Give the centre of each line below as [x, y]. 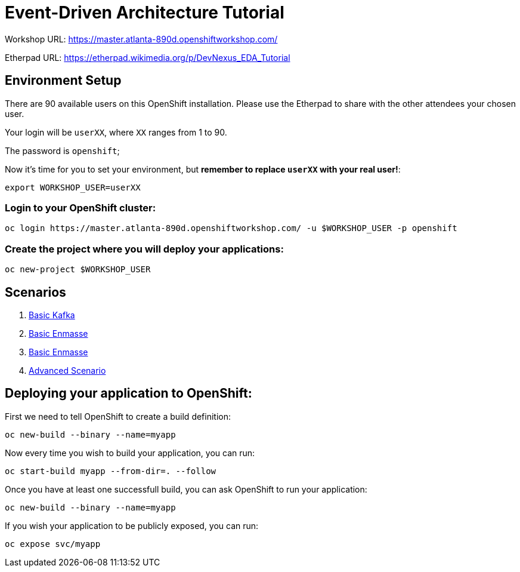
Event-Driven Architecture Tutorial [145, 13]
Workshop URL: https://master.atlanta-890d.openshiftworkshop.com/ [141, 39]
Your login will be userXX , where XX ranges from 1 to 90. [116, 132]
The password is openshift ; [62, 150]
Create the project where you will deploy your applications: [144, 249]
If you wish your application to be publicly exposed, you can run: [132, 525]
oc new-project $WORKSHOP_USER [78, 270]
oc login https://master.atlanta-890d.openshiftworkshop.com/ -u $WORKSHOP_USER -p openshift [231, 228]
